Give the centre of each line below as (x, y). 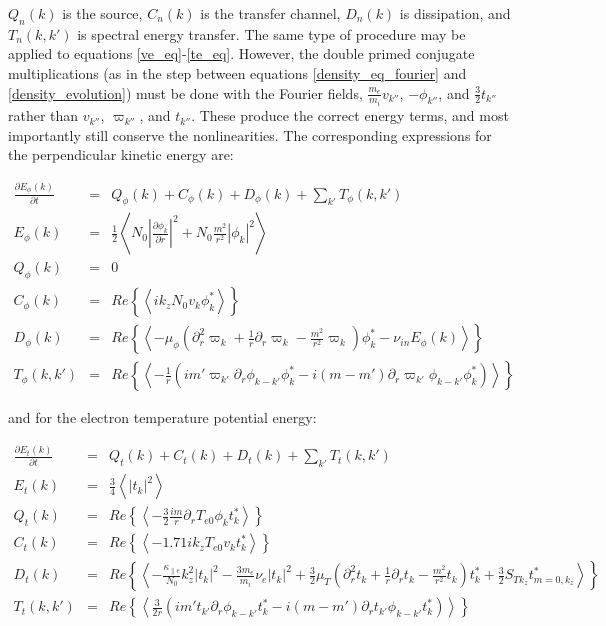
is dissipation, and (455, 13)
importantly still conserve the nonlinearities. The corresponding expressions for (250, 134)
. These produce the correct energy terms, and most (350, 115)
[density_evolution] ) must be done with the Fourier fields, (185, 92)
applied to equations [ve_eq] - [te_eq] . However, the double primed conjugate (241, 53)
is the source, (102, 13)
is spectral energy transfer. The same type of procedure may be (271, 33)
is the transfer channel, (270, 13)
